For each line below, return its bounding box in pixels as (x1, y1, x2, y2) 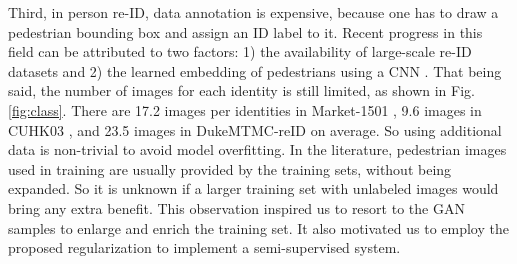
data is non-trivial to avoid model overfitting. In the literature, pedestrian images (8, 139, 507, 160)
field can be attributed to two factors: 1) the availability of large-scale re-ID (8, 41, 472, 62)
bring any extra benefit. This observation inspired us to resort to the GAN (8, 197, 465, 218)
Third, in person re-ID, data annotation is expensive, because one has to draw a (8, 2, 499, 22)
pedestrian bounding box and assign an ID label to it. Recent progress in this (8, 21, 483, 42)
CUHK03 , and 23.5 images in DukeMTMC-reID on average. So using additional (8, 119, 502, 140)
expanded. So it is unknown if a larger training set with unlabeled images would (8, 178, 499, 199)
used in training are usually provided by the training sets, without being (8, 158, 452, 179)
